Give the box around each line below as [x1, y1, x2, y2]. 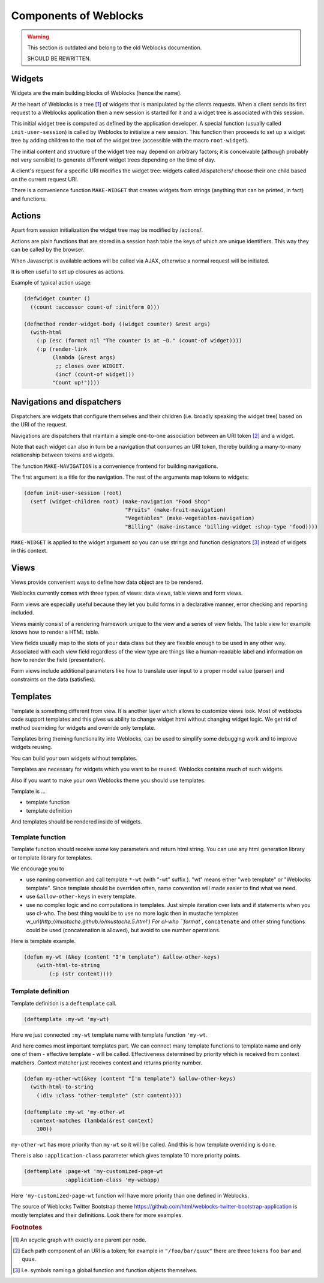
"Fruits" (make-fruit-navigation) [125, 506, 227, 513]
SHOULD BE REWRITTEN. [27, 55, 91, 62]
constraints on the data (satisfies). [11, 676, 96, 683]
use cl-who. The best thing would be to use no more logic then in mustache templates [26, 909, 239, 917]
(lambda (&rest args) [52, 354, 116, 361]
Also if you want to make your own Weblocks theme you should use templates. [11, 777, 206, 784]
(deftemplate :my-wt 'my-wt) [23, 1016, 110, 1022]
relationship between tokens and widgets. [11, 451, 115, 459]
